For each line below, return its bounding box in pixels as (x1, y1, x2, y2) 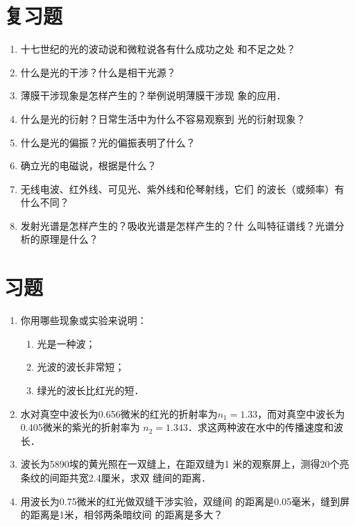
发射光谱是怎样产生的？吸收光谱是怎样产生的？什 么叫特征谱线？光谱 (20, 218, 335, 232)
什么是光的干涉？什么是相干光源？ (20, 65, 176, 79)
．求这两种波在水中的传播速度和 (188, 420, 334, 434)
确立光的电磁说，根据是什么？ (20, 158, 157, 173)
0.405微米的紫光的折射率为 (20, 420, 140, 434)
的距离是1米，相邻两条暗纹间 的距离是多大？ (20, 507, 223, 522)
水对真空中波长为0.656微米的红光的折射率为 (20, 406, 218, 421)
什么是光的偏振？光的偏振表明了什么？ (20, 135, 196, 149)
